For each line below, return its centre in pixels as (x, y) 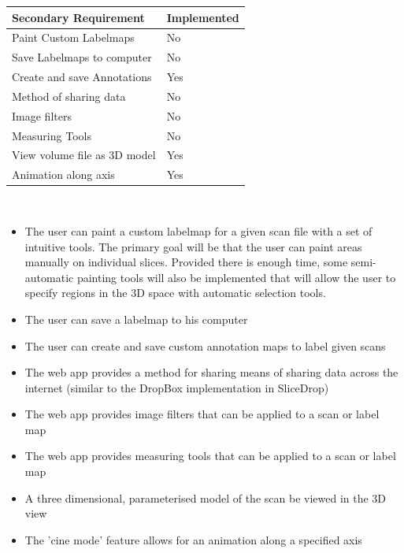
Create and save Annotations (82, 77)
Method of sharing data (69, 96)
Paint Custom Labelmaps (73, 37)
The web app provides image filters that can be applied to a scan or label (202, 414)
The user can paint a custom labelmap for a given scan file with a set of (198, 230)
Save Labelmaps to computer (82, 57)
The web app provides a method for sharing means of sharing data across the (211, 372)
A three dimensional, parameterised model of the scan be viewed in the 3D (206, 497)
